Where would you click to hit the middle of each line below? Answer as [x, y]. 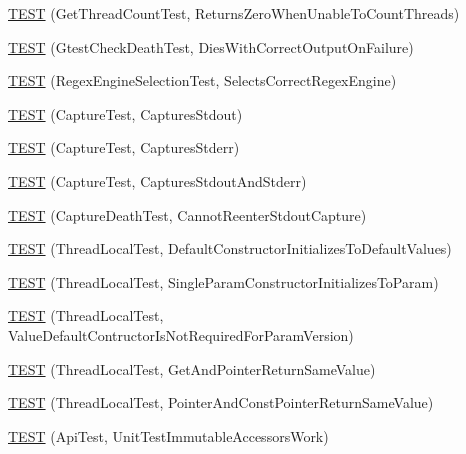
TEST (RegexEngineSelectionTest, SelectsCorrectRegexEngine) [202, 80]
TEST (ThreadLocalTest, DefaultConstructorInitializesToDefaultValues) [230, 248]
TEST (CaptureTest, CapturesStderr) [124, 147]
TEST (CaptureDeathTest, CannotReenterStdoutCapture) [187, 214]
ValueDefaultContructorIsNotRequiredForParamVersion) [181, 334]
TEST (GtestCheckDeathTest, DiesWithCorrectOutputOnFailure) [211, 46]
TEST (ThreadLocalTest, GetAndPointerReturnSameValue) [192, 368]
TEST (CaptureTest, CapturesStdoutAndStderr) [157, 180]
